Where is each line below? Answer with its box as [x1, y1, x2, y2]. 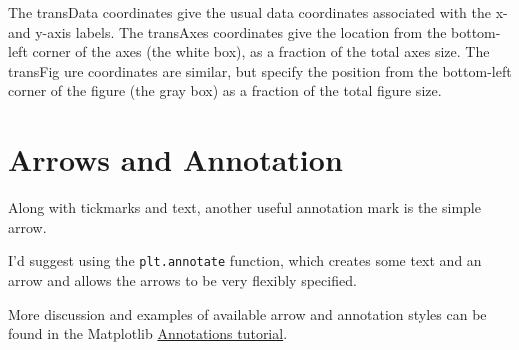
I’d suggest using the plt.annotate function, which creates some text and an [8, 250, 482, 271]
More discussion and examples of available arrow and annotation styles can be [8, 303, 487, 324]
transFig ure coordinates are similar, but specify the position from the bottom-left [8, 60, 512, 81]
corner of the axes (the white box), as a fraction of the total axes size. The [32, 41, 490, 62]
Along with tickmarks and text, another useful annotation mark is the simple [8, 197, 481, 218]
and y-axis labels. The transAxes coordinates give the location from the [8, 21, 447, 42]
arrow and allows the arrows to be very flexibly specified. [8, 269, 357, 290]
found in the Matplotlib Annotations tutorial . [8, 323, 288, 344]
